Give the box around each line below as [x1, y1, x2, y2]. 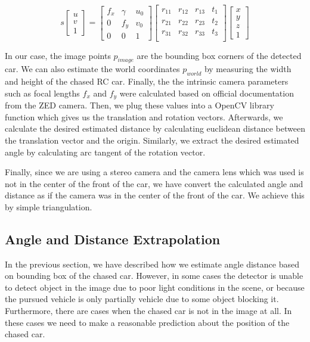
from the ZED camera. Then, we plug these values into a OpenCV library [5, 99, 274, 111]
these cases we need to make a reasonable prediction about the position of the [5, 316, 290, 328]
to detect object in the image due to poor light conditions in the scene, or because [5, 281, 305, 293]
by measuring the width [204, 63, 292, 75]
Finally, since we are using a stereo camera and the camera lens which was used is [5, 166, 304, 178]
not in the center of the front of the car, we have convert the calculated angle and [5, 177, 303, 189]
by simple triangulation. [5, 200, 92, 213]
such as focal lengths [5, 86, 80, 99]
